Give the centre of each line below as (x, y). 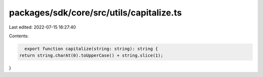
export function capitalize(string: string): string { (91, 49)
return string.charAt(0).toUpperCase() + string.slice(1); (91, 55)
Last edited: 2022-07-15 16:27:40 (43, 27)
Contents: (19, 36)
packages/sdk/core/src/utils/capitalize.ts (95, 13)
